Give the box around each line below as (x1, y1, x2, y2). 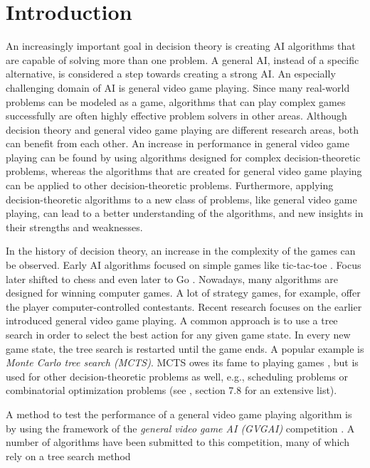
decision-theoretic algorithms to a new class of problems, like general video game (6, 191, 357, 206)
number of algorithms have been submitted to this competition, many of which (6, 435, 349, 450)
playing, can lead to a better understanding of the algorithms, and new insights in (6, 206, 364, 220)
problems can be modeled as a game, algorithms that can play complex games (6, 94, 346, 109)
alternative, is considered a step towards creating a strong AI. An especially (6, 66, 336, 81)
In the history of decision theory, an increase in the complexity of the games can (6, 243, 356, 258)
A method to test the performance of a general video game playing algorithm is (6, 406, 352, 421)
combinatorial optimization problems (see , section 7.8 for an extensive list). (6, 383, 337, 398)
